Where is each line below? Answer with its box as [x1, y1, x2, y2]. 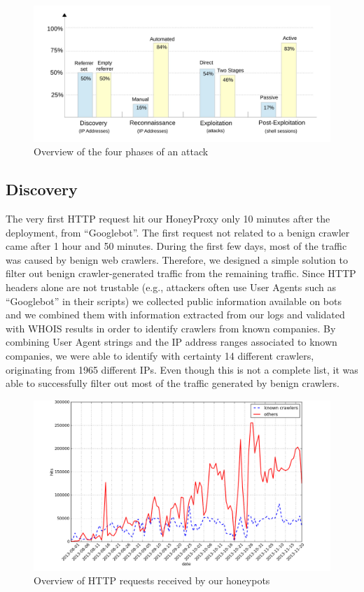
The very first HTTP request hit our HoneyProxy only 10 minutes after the [6, 211, 330, 225]
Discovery [6, 178, 78, 200]
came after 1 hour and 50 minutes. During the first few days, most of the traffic [6, 239, 347, 253]
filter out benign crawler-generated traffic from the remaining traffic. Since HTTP [6, 266, 356, 281]
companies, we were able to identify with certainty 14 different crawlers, [6, 348, 314, 362]
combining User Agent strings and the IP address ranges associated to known [6, 334, 337, 349]
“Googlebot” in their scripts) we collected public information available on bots [6, 293, 342, 308]
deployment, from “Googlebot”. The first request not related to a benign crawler [6, 225, 350, 239]
